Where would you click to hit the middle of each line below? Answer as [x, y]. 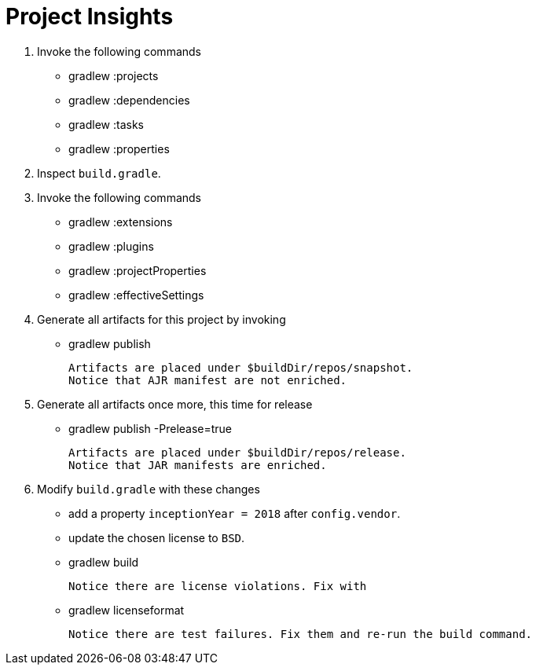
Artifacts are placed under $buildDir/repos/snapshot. [241, 367]
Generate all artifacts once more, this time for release [175, 404]
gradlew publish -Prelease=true [151, 428]
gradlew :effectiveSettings [136, 295]
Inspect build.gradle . [99, 173]
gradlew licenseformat [127, 610]
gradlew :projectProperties [138, 270]
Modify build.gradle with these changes [149, 489]
